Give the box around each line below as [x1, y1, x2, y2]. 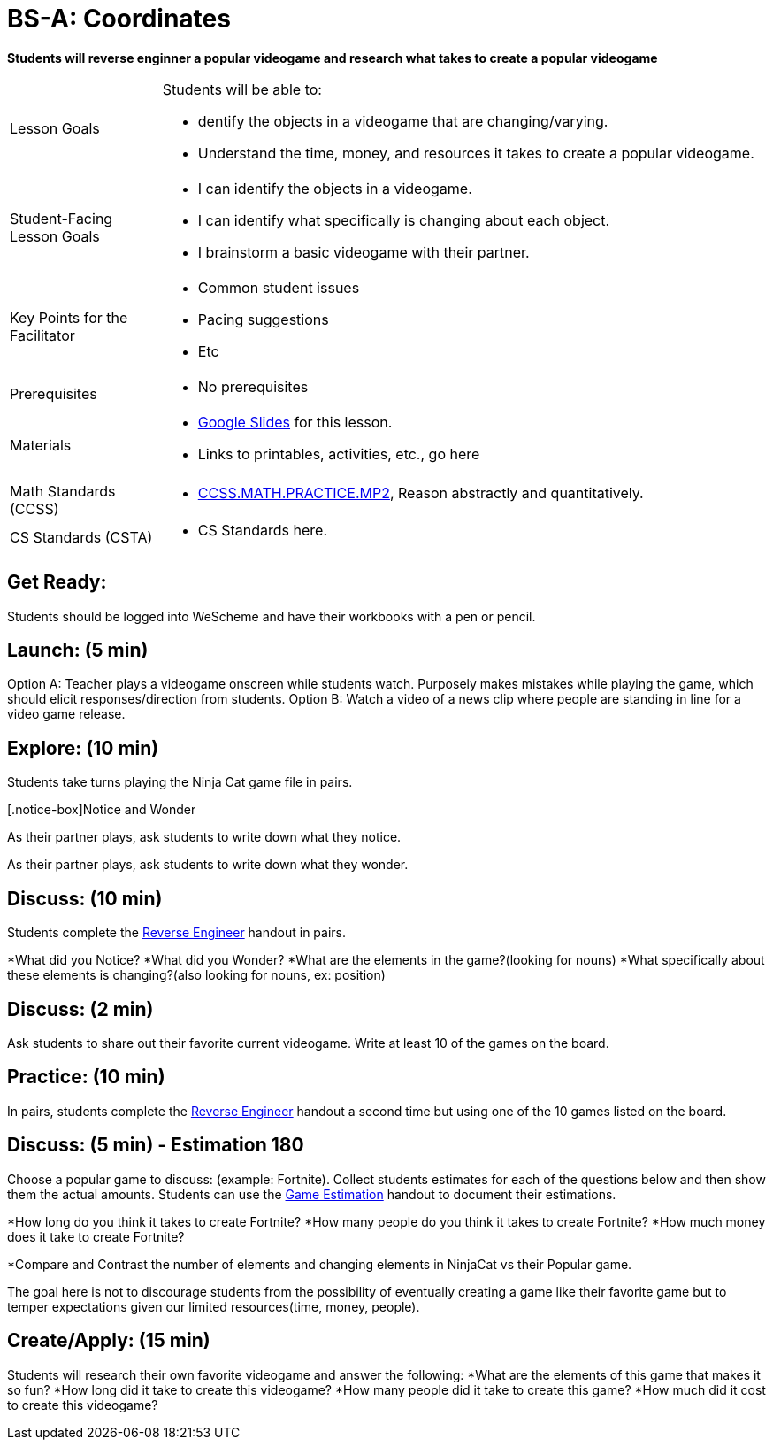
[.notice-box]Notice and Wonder [7, 802, 196, 818]
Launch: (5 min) [7, 639, 149, 662]
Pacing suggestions [197, 310, 329, 328]
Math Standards [10, 481, 116, 500]
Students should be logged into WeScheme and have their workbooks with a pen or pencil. [7, 608, 536, 624]
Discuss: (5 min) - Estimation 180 [7, 1134, 304, 1157]
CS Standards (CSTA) [10, 527, 153, 546]
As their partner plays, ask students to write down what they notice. [7, 829, 402, 845]
